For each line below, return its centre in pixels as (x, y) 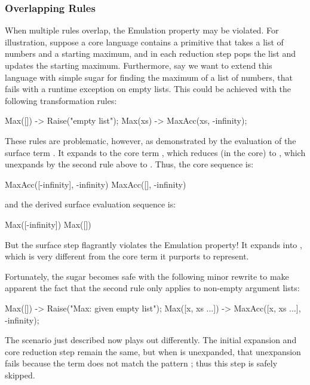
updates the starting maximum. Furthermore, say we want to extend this (139, 65)
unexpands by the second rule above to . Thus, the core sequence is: (129, 164)
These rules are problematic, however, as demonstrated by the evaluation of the (151, 140)
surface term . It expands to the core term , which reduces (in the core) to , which (155, 152)
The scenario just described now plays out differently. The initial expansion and (151, 340)
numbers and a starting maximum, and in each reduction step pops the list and (151, 54)
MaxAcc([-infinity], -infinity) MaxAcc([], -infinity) (96, 184)
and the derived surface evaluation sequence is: (90, 204)
